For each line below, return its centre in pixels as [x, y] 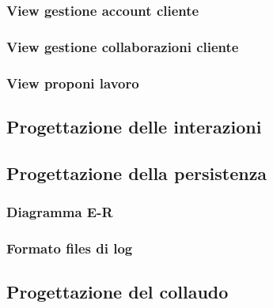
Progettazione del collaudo [118, 292]
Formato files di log [70, 248]
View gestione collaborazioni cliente [123, 46]
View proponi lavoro [73, 83]
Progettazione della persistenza [137, 173]
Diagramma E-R [60, 212]
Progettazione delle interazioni [134, 126]
